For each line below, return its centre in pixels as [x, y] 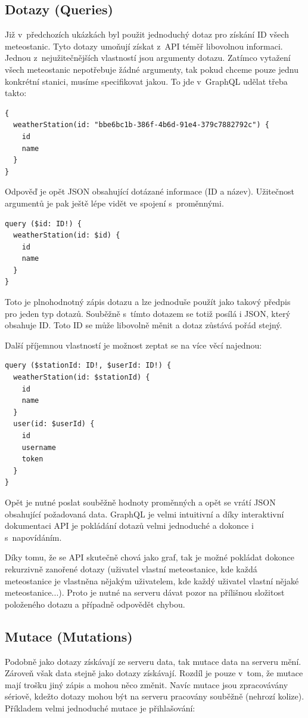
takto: [16, 93]
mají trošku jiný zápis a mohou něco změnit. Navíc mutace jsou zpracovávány [147, 684]
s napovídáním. [33, 537]
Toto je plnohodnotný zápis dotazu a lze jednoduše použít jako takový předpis [148, 302]
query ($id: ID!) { [43, 224]
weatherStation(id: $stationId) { [82, 378]
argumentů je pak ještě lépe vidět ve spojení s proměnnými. [114, 203]
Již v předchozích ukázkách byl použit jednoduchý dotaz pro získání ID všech [147, 34]
